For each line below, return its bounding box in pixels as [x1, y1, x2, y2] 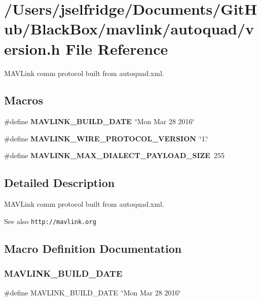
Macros [4, 92, 43, 108]
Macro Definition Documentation [4, 240, 182, 256]
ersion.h [4, 38, 60, 59]
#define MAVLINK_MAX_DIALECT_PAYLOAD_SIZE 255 [4, 150, 225, 161]
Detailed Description [4, 175, 115, 191]
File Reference [65, 38, 168, 59]
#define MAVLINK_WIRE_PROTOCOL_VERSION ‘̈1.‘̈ [4, 133, 208, 143]
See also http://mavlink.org [4, 215, 96, 226]
